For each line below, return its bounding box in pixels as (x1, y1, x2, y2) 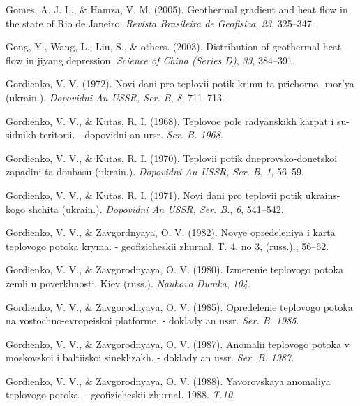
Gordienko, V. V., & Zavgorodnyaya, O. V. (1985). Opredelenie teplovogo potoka (6, 299, 353, 314)
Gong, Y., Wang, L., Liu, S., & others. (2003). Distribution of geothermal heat (6, 39, 342, 54)
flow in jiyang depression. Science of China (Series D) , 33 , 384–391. (6, 52, 295, 67)
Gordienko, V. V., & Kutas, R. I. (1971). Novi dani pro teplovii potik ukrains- (6, 187, 340, 202)
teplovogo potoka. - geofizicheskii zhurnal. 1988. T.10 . (6, 387, 235, 402)
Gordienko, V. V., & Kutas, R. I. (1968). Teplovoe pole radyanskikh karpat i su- (6, 113, 350, 128)
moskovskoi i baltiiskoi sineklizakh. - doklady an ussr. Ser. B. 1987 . (6, 350, 294, 365)
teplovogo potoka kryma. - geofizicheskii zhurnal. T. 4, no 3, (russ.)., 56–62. (6, 238, 329, 253)
